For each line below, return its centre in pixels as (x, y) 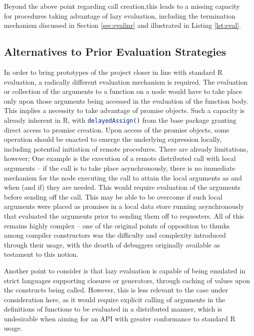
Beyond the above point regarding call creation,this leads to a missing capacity (122, 6)
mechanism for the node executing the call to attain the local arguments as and (123, 177)
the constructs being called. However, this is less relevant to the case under (116, 290)
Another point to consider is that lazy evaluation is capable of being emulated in (125, 270)
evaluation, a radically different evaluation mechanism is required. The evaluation (126, 81)
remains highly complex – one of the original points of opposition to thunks (117, 225)
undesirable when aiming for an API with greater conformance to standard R (120, 318)
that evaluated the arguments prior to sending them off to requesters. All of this (124, 215)
